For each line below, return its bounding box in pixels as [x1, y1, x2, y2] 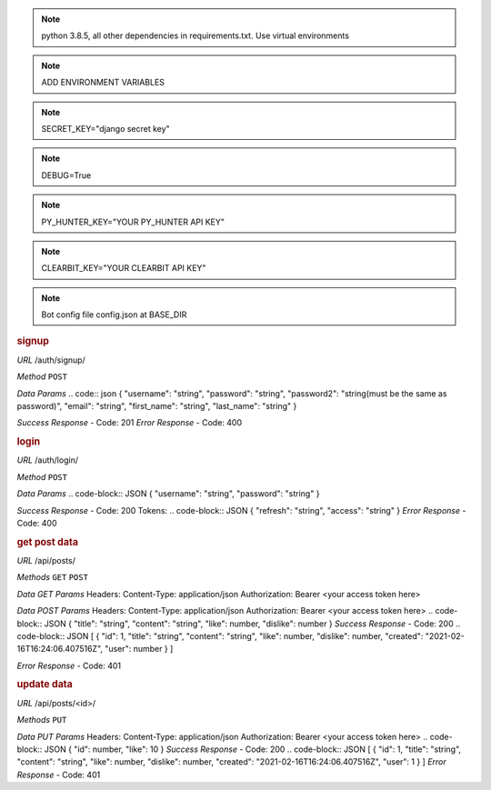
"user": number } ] [105, 644, 174, 655]
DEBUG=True [41, 169, 92, 181]
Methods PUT [16, 715, 67, 725]
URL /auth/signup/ [16, 355, 85, 365]
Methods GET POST [16, 572, 88, 583]
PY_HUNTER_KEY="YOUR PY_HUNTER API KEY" [41, 216, 225, 227]
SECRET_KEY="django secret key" [41, 123, 170, 134]
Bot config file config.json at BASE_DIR [41, 309, 187, 320]
